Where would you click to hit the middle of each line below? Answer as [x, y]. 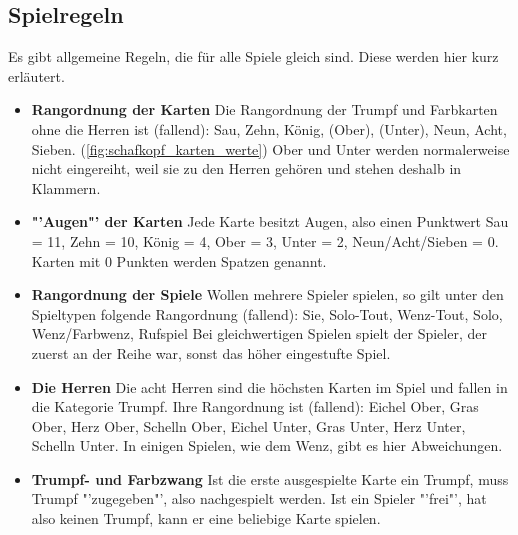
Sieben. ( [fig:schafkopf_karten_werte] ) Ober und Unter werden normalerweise [270, 148]
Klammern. [66, 187]
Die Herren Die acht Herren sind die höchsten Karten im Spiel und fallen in [269, 386]
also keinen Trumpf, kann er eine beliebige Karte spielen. [206, 518]
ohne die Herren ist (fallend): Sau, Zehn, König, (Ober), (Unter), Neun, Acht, [269, 128]
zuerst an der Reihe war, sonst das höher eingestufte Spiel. [211, 352]
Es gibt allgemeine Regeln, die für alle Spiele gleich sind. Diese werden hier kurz [253, 56]
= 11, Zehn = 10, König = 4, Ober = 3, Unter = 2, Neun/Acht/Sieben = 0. [265, 240]
